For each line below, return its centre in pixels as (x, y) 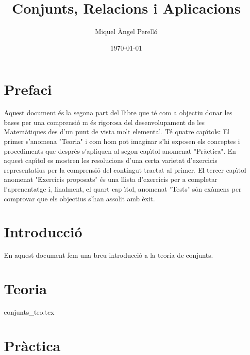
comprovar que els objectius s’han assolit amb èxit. (80, 198)
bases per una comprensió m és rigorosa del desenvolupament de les (104, 122)
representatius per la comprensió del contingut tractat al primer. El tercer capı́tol (125, 169)
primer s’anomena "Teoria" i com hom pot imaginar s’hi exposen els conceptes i (122, 141)
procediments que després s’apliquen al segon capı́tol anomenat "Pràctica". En (120, 151)
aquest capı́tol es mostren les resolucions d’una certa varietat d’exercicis (111, 160)
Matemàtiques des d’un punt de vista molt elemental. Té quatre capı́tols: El (117, 132)
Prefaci (28, 89)
